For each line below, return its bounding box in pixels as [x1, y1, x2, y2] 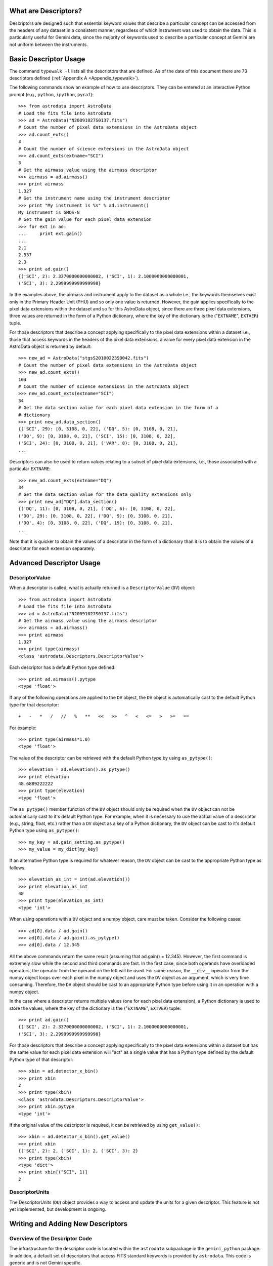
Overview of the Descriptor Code [9, 1235, 92, 1242]
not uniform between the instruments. [9, 41, 88, 48]
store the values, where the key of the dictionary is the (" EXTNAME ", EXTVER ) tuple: [9, 1005, 181, 1011]
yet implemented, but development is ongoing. [9, 1206, 106, 1212]
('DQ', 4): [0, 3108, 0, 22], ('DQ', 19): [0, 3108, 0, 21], [18, 520, 173, 526]
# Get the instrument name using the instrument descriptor [18, 195, 170, 201]
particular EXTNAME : [9, 466, 51, 472]
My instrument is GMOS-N [18, 210, 80, 215]
